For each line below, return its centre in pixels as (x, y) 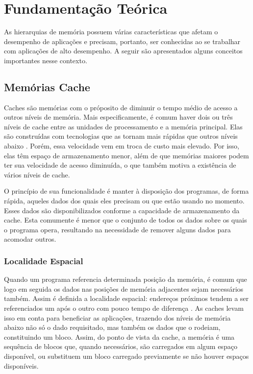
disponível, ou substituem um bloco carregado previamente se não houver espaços (126, 356)
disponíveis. (21, 365)
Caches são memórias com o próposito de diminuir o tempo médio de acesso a (121, 107)
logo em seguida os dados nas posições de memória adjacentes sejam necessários (124, 288)
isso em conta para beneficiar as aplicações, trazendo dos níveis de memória (117, 317)
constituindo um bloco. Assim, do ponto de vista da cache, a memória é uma (119, 337)
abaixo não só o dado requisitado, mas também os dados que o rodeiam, (112, 327)
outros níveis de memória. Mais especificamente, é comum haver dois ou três (118, 117)
